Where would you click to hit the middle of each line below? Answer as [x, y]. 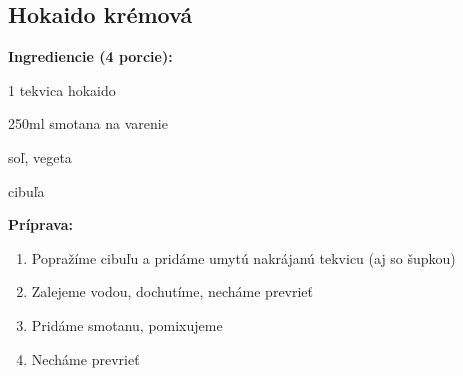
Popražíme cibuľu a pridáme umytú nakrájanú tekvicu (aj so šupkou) [243, 257]
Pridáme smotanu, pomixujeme [127, 324]
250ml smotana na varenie [88, 123]
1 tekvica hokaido [62, 89]
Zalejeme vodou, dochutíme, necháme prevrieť [172, 291]
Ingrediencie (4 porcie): [90, 56]
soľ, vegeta [40, 156]
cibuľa [26, 190]
